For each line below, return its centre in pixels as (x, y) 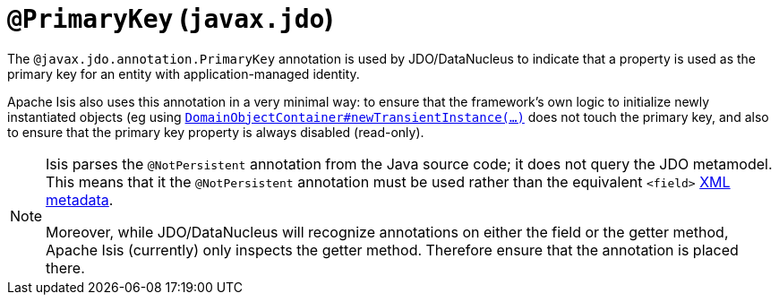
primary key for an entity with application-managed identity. (184, 73)
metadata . (80, 199)
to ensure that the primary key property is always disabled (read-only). (216, 132)
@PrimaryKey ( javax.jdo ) (171, 19)
